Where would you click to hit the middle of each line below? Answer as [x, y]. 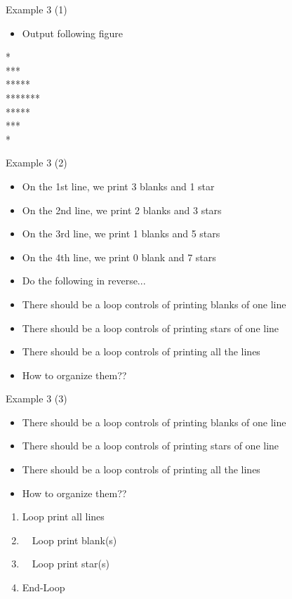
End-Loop [44, 587]
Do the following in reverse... [84, 281]
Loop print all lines [63, 516]
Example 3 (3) [36, 399]
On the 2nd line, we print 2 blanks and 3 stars [122, 210]
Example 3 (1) [36, 9]
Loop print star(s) [71, 564]
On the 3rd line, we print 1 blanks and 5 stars [121, 233]
